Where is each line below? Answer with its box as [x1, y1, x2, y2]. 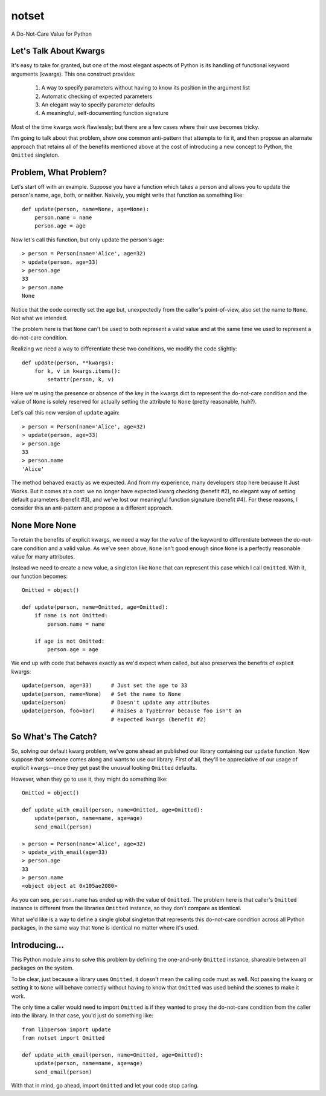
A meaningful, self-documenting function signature [41, 110, 169, 117]
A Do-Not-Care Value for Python [11, 30, 92, 38]
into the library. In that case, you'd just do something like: [11, 1012, 154, 1019]
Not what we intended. [11, 314, 68, 321]
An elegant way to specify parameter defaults [41, 101, 155, 108]
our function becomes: [11, 573, 68, 580]
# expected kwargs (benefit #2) [110, 716, 206, 723]
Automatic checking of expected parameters [41, 93, 153, 100]
